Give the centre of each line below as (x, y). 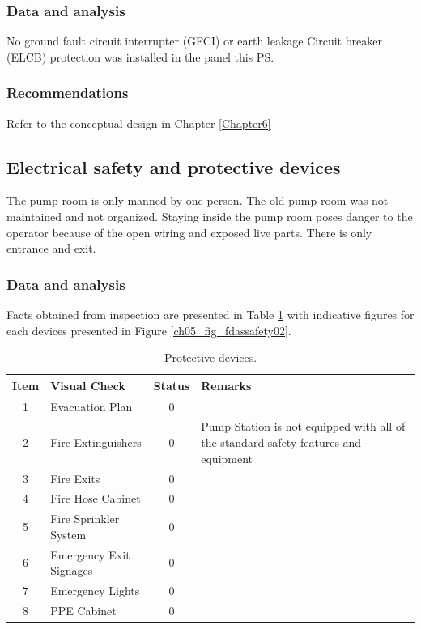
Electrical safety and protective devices (174, 166)
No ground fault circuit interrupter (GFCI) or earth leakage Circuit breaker (194, 41)
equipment (227, 458)
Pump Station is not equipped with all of (303, 426)
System (68, 534)
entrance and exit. (51, 248)
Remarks (226, 385)
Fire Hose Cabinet (96, 498)
